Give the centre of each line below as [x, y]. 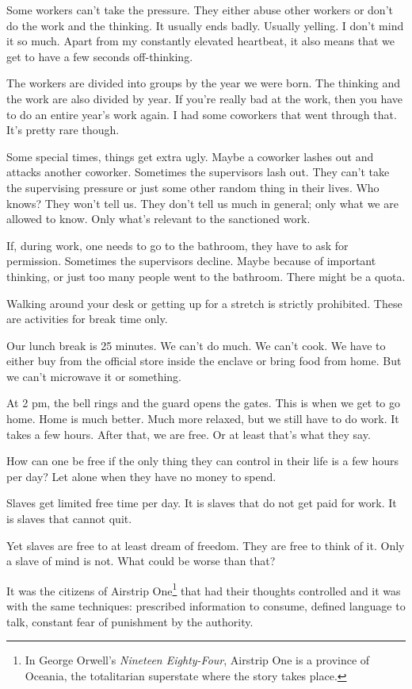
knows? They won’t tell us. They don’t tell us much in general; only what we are [202, 203]
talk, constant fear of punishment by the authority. [130, 621]
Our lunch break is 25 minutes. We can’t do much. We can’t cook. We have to [196, 345]
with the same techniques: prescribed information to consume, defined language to [206, 606]
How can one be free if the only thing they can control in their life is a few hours [202, 461]
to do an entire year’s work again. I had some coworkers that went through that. [202, 114]
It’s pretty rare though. [63, 130]
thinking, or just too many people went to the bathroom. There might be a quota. [206, 276]
